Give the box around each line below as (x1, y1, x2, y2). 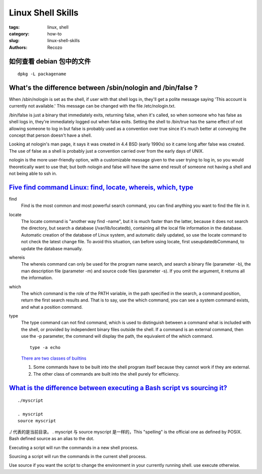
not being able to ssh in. (9, 170, 57, 176)
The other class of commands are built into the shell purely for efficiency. (33, 371, 180, 377)
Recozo (47, 44, 63, 50)
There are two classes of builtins (21, 355, 87, 361)
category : (9, 31, 30, 36)
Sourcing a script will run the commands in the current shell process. (9, 453, 147, 459)
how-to (47, 31, 62, 36)
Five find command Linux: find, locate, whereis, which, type (9, 183, 194, 191)
